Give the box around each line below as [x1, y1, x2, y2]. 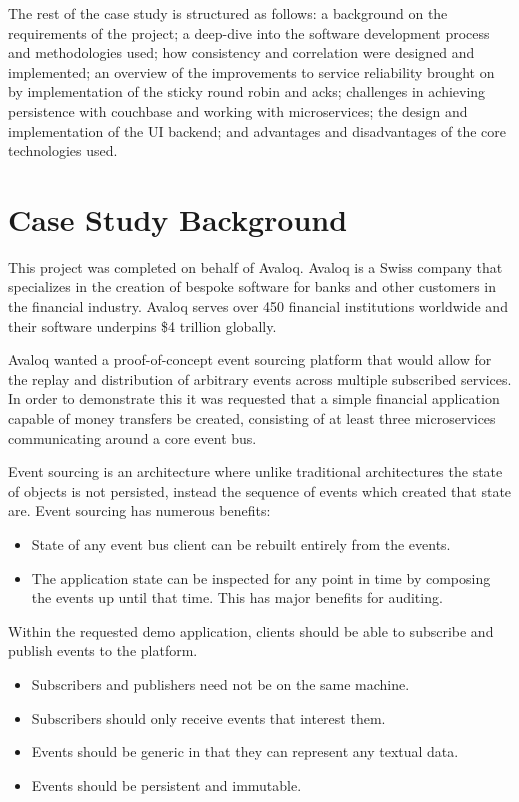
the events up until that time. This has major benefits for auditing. [31, 587, 443, 608]
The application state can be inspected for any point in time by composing [31, 567, 491, 588]
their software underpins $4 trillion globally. [8, 315, 277, 336]
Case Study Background [8, 198, 348, 239]
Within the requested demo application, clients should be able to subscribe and [8, 620, 494, 641]
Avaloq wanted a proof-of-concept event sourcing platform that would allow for [8, 349, 492, 370]
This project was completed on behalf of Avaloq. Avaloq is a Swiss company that [8, 256, 503, 277]
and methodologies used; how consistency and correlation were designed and [8, 42, 475, 63]
